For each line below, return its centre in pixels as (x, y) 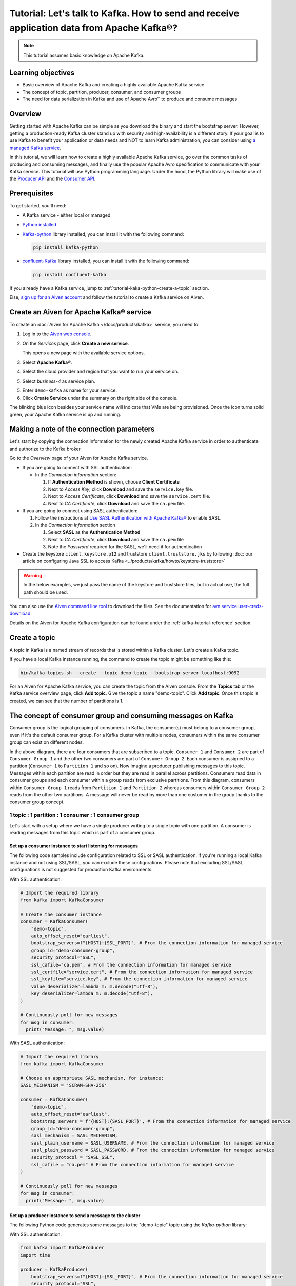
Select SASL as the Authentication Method (94, 532)
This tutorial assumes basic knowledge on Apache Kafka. (84, 55)
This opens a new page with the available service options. (84, 353)
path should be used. (46, 592)
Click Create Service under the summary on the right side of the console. (100, 398)
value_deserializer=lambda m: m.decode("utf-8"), (95, 986)
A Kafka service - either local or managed (66, 215)
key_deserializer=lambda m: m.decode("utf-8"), (92, 994)
